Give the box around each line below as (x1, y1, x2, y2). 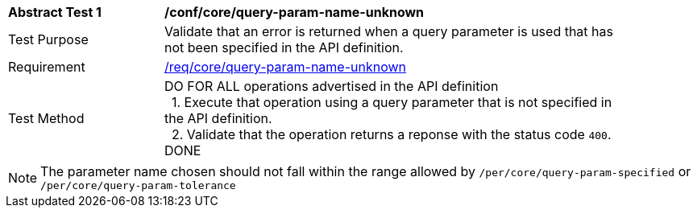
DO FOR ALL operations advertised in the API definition (164, 78, 499, 94)
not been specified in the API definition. (164, 39, 404, 56)
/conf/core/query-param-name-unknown (164, 4, 425, 20)
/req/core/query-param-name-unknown (164, 59, 407, 75)
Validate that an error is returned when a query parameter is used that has (164, 23, 613, 39)
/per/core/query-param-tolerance (40, 179, 236, 191)
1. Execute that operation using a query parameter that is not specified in (172, 94, 612, 110)
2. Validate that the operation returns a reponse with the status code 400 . (172, 126, 612, 142)
